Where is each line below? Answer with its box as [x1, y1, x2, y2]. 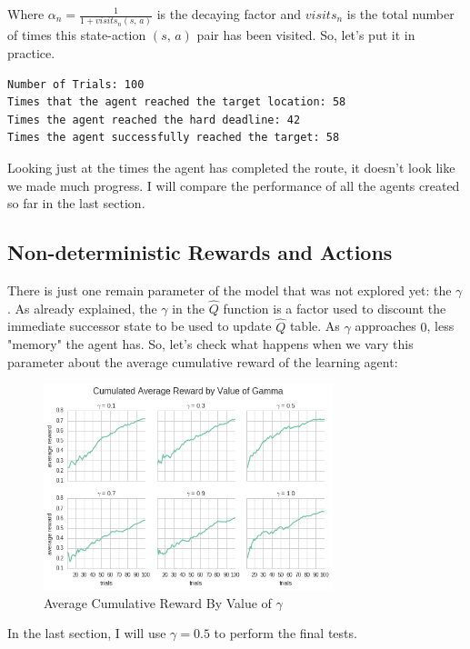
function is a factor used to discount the [223, 298, 446, 317]
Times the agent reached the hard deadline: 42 [7, 113, 301, 126]
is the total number [346, 5, 455, 23]
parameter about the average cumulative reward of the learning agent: [7, 352, 398, 371]
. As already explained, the [7, 298, 157, 317]
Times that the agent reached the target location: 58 [7, 95, 346, 109]
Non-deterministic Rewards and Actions [7, 238, 393, 266]
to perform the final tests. [214, 624, 357, 643]
